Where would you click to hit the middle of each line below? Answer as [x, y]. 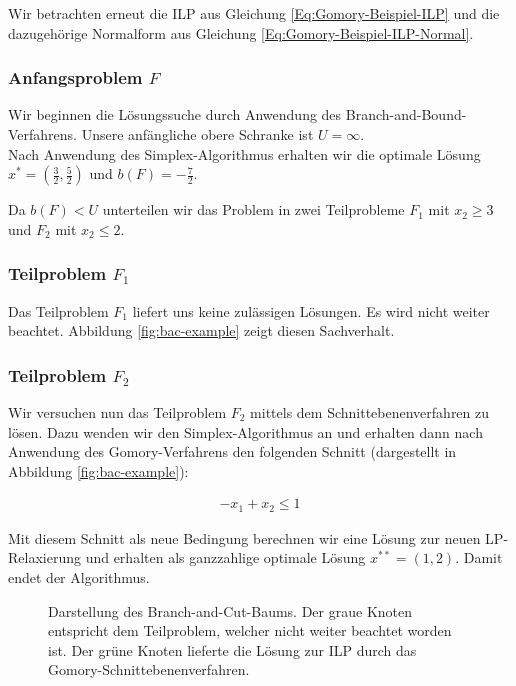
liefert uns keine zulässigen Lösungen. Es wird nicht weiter [311, 310]
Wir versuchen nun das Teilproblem [117, 412]
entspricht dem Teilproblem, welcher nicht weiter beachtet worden [250, 630]
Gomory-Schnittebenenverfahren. [149, 669]
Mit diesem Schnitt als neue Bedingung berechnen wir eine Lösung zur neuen [244, 537]
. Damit [479, 557]
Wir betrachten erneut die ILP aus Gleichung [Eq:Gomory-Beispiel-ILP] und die [254, 13]
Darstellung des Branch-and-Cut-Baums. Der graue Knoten [230, 610]
